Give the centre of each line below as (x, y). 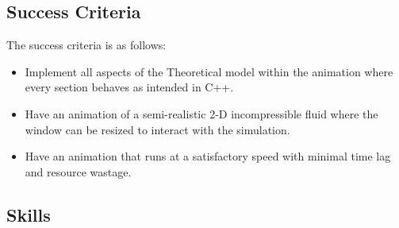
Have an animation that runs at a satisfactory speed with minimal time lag (208, 156)
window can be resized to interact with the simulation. (157, 129)
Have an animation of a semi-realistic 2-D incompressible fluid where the (201, 113)
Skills (29, 214)
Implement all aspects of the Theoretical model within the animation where (209, 71)
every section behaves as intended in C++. (129, 87)
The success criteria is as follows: (86, 45)
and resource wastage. (78, 171)
